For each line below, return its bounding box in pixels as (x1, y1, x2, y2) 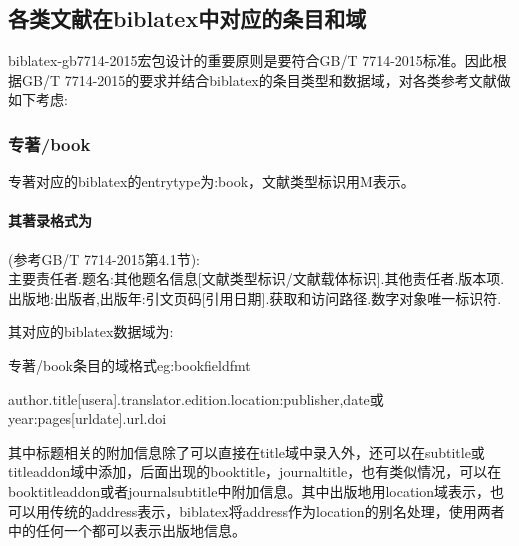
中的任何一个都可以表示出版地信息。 (8, 520, 246, 541)
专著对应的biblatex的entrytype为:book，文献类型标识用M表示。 (8, 171, 415, 192)
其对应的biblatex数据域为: (8, 321, 174, 342)
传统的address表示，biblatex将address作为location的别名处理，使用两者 (49, 500, 505, 521)
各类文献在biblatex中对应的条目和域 (8, 3, 367, 34)
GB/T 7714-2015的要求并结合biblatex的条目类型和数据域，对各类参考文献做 (21, 69, 511, 90)
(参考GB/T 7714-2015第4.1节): (8, 248, 201, 269)
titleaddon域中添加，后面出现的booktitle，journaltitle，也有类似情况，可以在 (8, 461, 502, 482)
